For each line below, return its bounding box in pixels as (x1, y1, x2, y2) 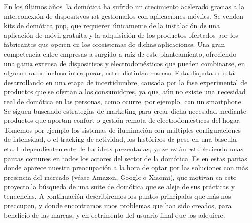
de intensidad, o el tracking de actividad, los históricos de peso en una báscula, (4, 134, 238, 144)
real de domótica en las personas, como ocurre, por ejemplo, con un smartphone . (4, 96, 243, 106)
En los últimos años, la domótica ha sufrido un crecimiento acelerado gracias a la (4, 1, 245, 11)
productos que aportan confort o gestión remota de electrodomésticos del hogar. (4, 115, 241, 125)
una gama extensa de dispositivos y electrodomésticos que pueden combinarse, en (4, 58, 245, 68)
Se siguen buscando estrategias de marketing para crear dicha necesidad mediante (4, 105, 246, 116)
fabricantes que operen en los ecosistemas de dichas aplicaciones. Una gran (4, 39, 225, 49)
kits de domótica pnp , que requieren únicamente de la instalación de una (4, 20, 220, 30)
